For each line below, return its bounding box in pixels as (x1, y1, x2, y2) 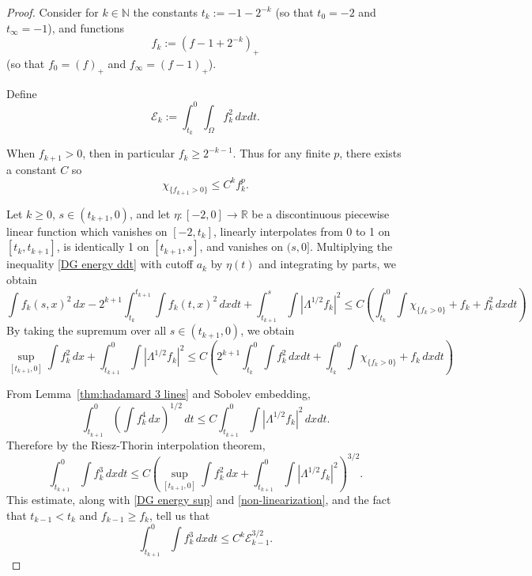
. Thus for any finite (232, 145, 330, 161)
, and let (129, 205, 171, 222)
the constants (133, 4, 198, 20)
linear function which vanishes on (6, 222, 168, 239)
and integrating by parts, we (258, 256, 396, 272)
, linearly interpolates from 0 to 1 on (213, 222, 391, 239)
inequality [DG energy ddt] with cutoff (6, 256, 194, 272)
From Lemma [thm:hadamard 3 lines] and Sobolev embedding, (6, 385, 311, 402)
